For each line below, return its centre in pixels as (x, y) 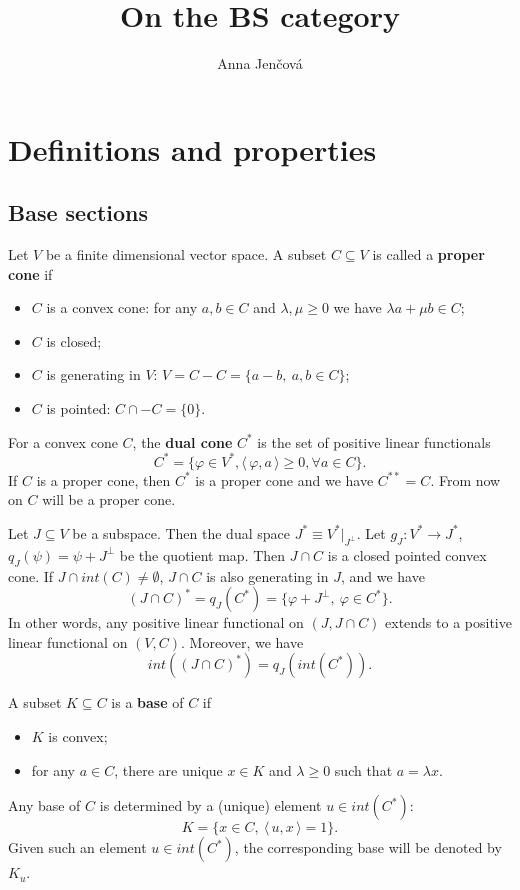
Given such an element (77, 847)
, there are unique (168, 769)
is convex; (78, 735)
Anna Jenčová (260, 63)
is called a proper (428, 254)
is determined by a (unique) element (210, 805)
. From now (465, 479)
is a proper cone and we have (284, 479)
